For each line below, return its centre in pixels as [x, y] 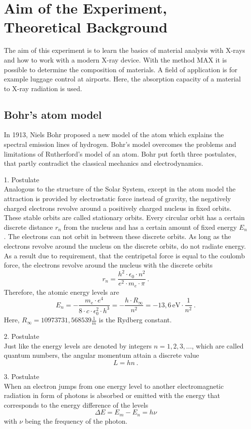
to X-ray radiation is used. [43, 88]
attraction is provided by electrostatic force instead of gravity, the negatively [118, 199]
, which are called [218, 345]
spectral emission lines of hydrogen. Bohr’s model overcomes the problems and [120, 144]
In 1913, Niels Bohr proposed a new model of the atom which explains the [114, 135]
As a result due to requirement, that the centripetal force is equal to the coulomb [125, 255]
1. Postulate [22, 179]
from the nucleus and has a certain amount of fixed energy [150, 227]
